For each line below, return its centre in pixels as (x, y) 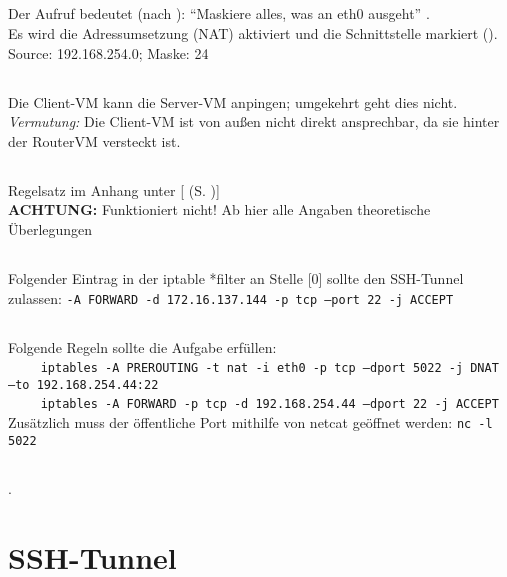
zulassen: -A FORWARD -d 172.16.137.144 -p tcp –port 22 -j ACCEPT (231, 297)
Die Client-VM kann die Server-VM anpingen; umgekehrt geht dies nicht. (233, 101)
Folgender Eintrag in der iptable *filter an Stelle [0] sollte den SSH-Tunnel (236, 277)
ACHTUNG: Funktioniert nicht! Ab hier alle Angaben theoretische (219, 209)
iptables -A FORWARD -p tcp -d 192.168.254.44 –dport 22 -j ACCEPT (269, 404)
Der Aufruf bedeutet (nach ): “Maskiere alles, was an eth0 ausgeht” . (219, 13)
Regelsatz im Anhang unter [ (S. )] (114, 189)
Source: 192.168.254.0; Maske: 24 (108, 52)
